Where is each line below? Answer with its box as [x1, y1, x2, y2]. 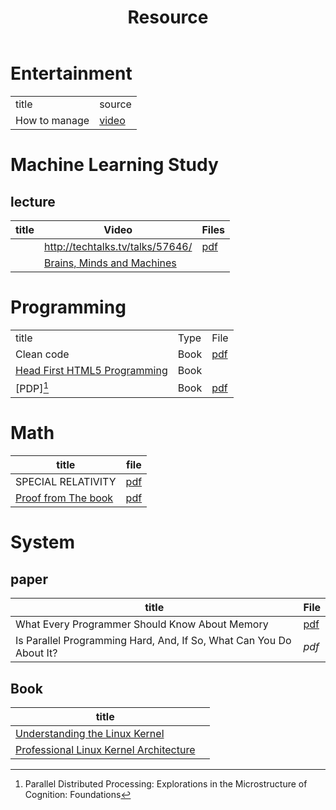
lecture [10, 193, 56, 210]
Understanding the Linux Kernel [15, 726, 165, 740]
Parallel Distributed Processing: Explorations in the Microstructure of [24, 777, 308, 790]
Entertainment [10, 62, 133, 85]
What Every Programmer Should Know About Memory [15, 617, 269, 631]
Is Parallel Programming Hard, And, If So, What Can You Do [15, 634, 292, 648]
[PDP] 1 [15, 379, 50, 396]
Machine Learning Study [10, 154, 219, 176]
